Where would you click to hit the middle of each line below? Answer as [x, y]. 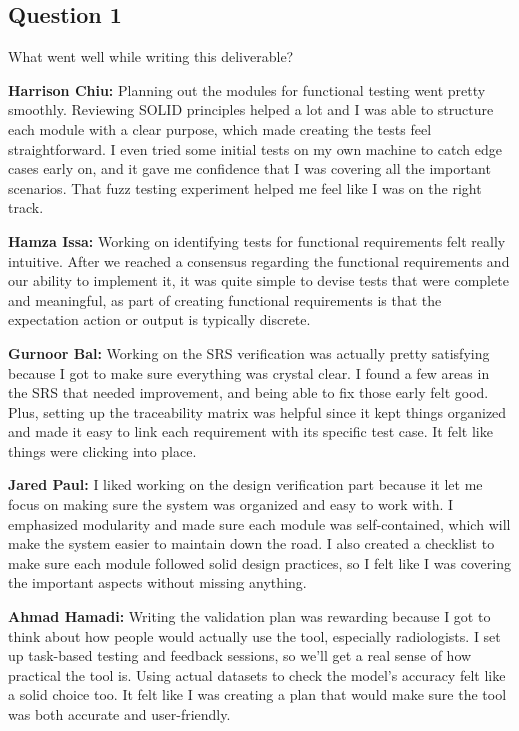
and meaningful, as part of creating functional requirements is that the [225, 299]
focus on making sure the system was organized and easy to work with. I [231, 504]
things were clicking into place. [102, 450]
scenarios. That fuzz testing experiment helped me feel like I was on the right [245, 187]
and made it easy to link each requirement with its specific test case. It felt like [250, 431]
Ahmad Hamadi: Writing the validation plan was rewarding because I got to [249, 616]
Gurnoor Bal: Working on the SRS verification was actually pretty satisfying [249, 352]
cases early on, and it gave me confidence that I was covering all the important [249, 168]
